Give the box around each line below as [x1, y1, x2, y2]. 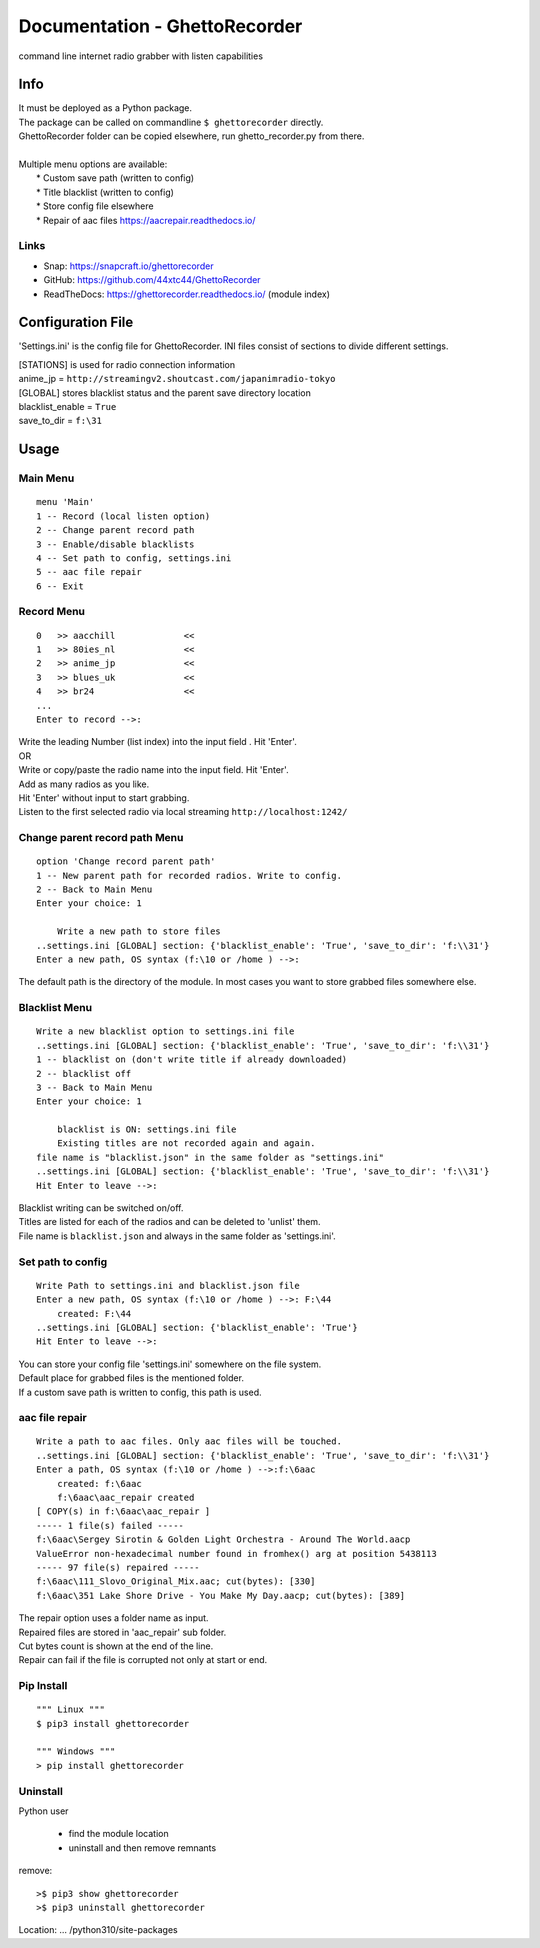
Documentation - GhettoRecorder [18, 15, 303, 37]
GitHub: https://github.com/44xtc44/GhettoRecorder [43, 274, 261, 286]
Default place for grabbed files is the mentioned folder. [18, 1372, 245, 1384]
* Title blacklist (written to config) [36, 186, 175, 198]
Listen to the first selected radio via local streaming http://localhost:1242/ [18, 806, 348, 818]
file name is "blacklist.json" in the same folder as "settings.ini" [36, 1151, 385, 1163]
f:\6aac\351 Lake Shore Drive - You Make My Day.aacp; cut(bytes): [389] [36, 1590, 406, 1601]
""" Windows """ [36, 1746, 116, 1757]
